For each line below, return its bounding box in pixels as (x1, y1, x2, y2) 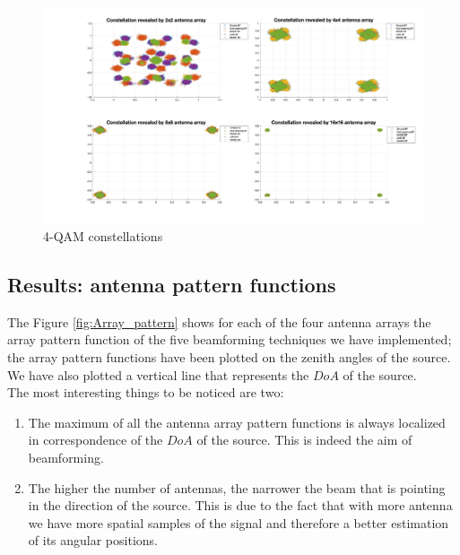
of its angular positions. (28, 531, 158, 550)
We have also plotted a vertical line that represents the (7, 365, 309, 384)
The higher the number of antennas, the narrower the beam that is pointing (28, 478, 446, 497)
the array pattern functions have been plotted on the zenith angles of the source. (7, 347, 451, 366)
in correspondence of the (28, 430, 163, 449)
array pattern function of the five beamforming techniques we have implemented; (7, 330, 452, 349)
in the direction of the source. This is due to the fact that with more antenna (28, 496, 453, 515)
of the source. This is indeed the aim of (196, 430, 412, 449)
